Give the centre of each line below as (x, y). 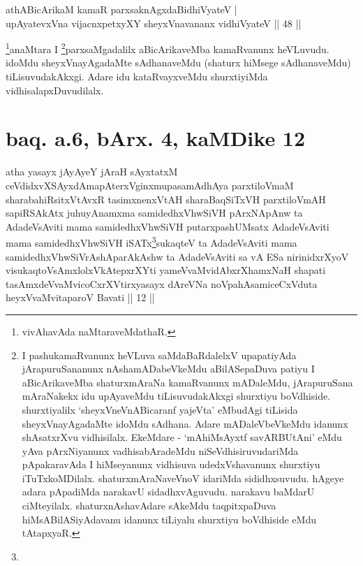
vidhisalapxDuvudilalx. (55, 90)
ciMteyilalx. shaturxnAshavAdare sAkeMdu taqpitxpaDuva (149, 506)
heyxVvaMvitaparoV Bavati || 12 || (80, 297)
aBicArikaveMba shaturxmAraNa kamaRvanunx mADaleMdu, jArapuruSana (187, 382)
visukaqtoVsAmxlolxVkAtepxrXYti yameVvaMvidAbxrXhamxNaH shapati (166, 270)
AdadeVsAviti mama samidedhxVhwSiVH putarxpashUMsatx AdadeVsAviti (168, 226)
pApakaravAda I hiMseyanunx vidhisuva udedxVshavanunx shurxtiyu (171, 464)
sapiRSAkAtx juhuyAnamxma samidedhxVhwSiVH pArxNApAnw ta (154, 213)
